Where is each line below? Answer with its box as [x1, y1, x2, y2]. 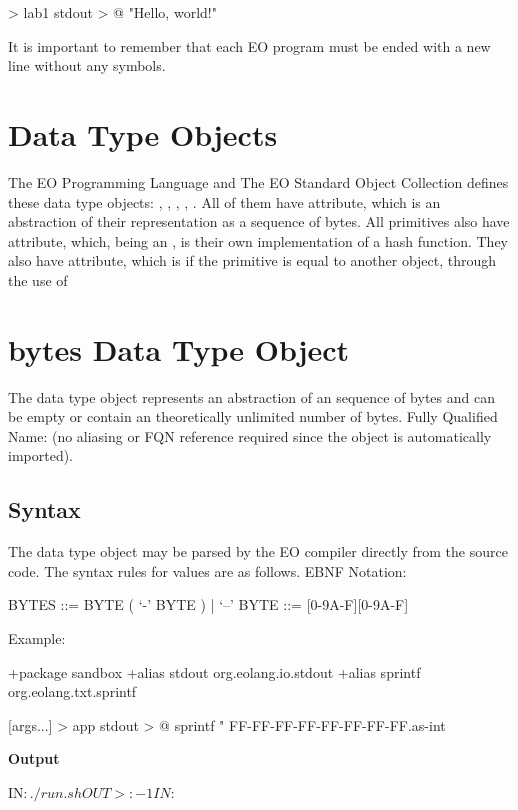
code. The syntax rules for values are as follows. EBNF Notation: [8, 560, 407, 581]
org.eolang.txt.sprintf [8, 681, 137, 702]
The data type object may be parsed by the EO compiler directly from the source [8, 541, 508, 562]
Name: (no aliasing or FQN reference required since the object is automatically [8, 425, 492, 446]
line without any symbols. [8, 55, 166, 76]
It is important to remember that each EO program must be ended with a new [8, 35, 491, 56]
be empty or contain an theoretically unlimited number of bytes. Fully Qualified [8, 406, 498, 427]
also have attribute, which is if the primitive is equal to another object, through [8, 250, 497, 271]
